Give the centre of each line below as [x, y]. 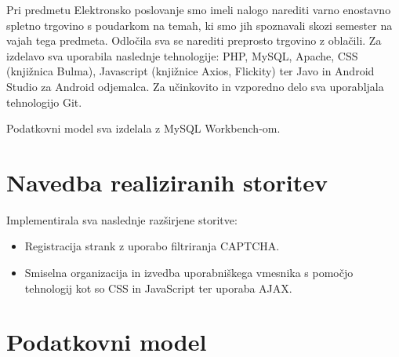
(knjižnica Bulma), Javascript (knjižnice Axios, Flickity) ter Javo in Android [190, 71]
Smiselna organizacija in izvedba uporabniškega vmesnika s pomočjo [189, 273]
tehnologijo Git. [44, 102]
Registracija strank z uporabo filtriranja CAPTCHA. [152, 246]
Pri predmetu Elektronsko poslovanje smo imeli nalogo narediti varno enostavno [199, 9]
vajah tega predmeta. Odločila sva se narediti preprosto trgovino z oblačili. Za [194, 40]
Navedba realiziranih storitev [167, 182]
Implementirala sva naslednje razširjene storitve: [122, 219]
